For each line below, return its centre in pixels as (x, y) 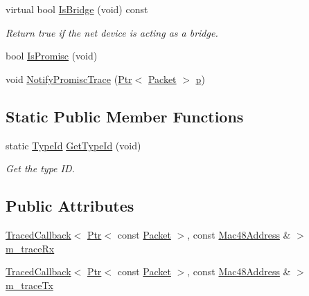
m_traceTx (29, 285)
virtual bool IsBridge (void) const (77, 9)
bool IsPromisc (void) (52, 56)
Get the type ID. (40, 168)
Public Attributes (70, 206)
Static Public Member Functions (125, 116)
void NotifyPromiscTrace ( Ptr (69, 78)
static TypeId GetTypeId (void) (73, 145)
